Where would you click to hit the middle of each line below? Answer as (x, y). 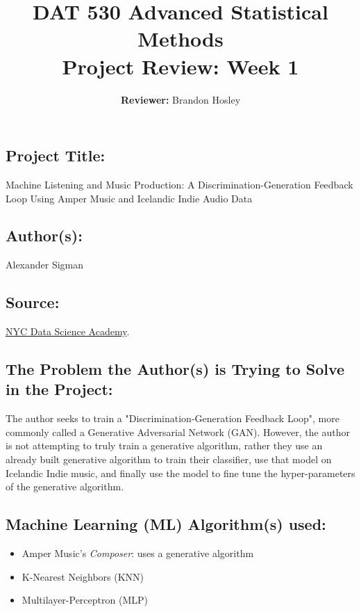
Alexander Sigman (45, 265)
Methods (180, 39)
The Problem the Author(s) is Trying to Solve (175, 369)
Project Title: (56, 155)
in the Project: (59, 389)
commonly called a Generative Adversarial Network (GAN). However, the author (178, 432)
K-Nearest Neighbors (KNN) (83, 576)
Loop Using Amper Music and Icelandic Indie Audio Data (129, 198)
